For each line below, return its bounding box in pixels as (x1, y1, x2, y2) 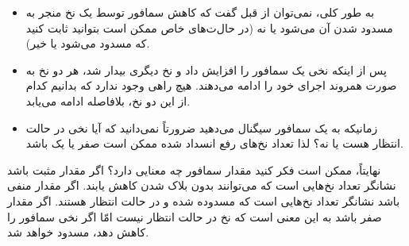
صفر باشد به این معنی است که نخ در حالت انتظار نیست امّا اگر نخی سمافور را (7, 208, 382, 225)
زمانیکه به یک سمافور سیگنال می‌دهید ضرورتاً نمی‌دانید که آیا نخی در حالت (25, 119, 378, 136)
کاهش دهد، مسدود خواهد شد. (7, 224, 149, 240)
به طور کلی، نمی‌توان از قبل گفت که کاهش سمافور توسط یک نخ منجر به (25, 4, 375, 20)
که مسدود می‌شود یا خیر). (25, 35, 150, 52)
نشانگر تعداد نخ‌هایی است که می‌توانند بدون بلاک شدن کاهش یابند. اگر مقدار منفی (7, 177, 396, 194)
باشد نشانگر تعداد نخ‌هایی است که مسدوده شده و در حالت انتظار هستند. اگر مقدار (7, 192, 400, 209)
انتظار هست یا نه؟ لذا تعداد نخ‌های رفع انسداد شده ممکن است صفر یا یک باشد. (25, 135, 403, 152)
